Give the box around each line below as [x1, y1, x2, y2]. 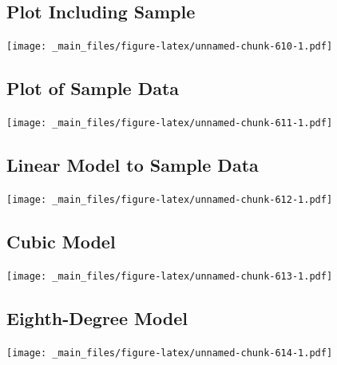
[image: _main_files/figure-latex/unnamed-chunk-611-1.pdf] [6, 117, 333, 129]
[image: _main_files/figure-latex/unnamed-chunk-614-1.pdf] [6, 347, 333, 359]
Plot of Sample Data [6, 76, 180, 101]
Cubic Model [6, 228, 116, 253]
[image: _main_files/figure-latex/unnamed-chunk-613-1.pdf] [6, 270, 333, 282]
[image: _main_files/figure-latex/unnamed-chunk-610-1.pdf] [6, 41, 333, 53]
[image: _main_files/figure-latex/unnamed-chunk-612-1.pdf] [6, 193, 333, 205]
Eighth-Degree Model [6, 305, 188, 330]
